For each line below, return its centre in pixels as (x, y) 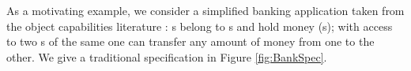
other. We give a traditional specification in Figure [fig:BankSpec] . (167, 56)
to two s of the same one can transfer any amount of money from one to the (190, 41)
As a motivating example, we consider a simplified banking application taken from (205, 10)
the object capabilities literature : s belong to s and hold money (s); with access (200, 26)
